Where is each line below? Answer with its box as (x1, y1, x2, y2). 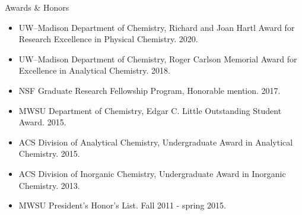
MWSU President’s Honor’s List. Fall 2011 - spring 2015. (18, 199, 226, 211)
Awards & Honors (5, 1, 69, 13)
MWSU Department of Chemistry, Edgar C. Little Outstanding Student (18, 104, 282, 116)
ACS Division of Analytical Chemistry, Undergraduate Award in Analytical (18, 135, 293, 148)
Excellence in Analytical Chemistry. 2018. (18, 64, 170, 77)
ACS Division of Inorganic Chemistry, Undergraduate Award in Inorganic (18, 167, 286, 179)
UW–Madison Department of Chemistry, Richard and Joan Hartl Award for (18, 21, 295, 33)
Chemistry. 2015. (18, 147, 80, 160)
